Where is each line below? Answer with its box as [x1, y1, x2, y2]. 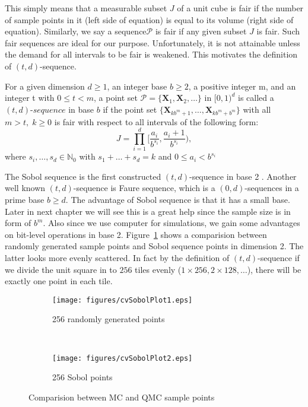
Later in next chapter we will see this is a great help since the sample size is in [5, 205, 291, 217]
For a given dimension [5, 80, 85, 92]
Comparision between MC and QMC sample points [28, 390, 215, 403]
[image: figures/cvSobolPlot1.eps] [52, 295, 193, 304]
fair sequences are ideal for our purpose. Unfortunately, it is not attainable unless [5, 36, 300, 49]
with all [243, 103, 271, 115]
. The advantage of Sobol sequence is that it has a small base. [65, 193, 290, 205]
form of [5, 217, 31, 229]
